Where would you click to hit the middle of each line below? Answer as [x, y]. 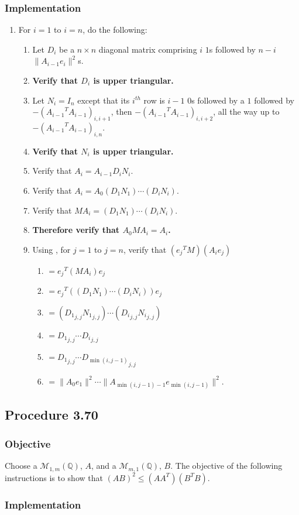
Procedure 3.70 [51, 415]
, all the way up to [246, 111]
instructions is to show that [54, 477]
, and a [104, 466]
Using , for [51, 249]
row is [154, 100]
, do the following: [115, 30]
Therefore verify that [76, 230]
